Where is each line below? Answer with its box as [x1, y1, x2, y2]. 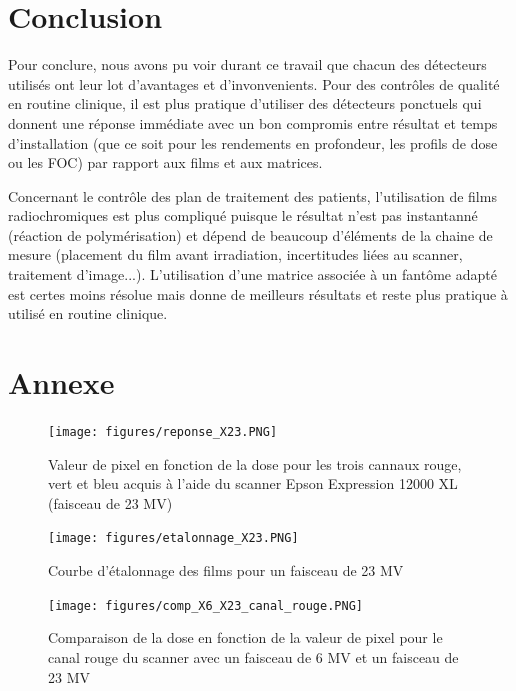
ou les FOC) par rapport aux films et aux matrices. [8, 152, 323, 173]
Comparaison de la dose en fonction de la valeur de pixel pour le [48, 627, 443, 648]
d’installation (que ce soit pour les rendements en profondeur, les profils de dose [8, 132, 498, 153]
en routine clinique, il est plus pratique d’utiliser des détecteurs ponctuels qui [8, 93, 482, 114]
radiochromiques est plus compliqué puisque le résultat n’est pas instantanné [8, 205, 478, 226]
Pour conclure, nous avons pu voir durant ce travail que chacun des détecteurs [8, 54, 487, 75]
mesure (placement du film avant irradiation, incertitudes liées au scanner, [8, 244, 463, 265]
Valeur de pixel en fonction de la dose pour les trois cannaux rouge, [48, 453, 462, 474]
